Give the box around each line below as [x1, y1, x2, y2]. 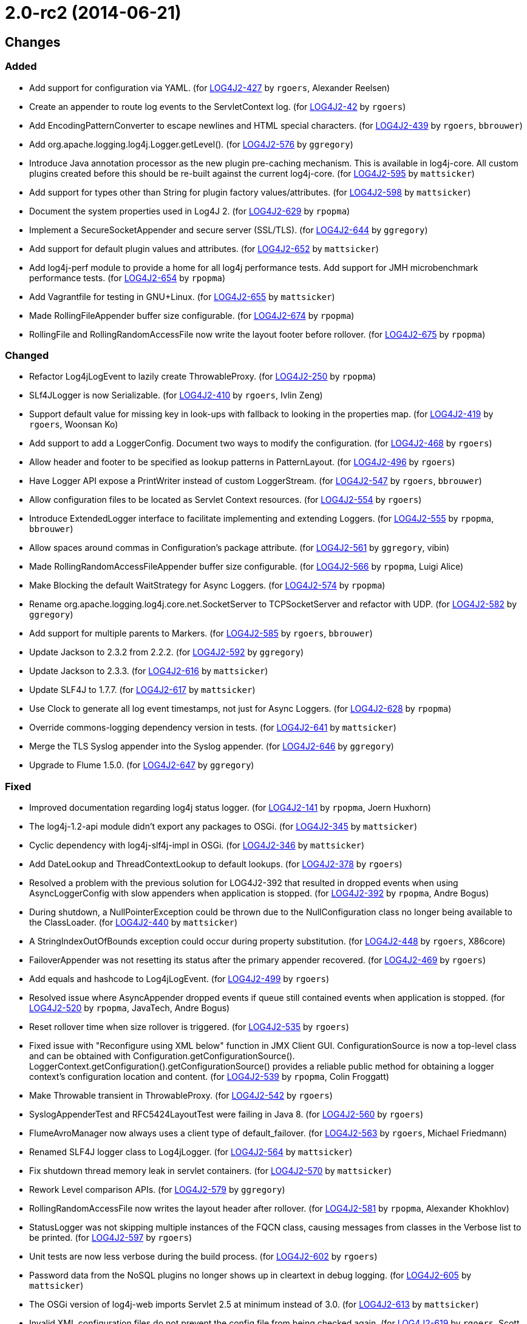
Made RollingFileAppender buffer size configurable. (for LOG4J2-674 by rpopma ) [29, 310, 355, 321]
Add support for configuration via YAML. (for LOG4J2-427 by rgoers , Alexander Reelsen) [29, 82, 390, 93]
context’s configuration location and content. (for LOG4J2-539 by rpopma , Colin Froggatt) [29, 1071, 389, 1082]
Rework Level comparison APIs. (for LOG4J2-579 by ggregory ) [29, 1184, 285, 1195]
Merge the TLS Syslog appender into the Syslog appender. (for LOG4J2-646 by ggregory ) [29, 741, 394, 752]
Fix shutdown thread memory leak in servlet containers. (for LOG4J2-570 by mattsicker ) [29, 1165, 392, 1176]
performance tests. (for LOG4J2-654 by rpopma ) [29, 272, 226, 283]
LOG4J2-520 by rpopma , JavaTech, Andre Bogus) [29, 1003, 230, 1014]
